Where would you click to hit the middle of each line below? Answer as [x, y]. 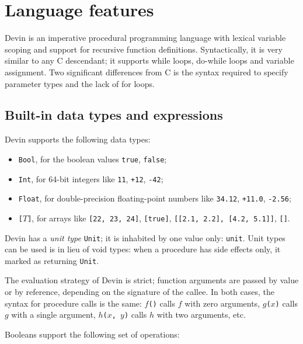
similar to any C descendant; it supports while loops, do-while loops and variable [149, 60]
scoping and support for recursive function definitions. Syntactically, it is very [144, 49]
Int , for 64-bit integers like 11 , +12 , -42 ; [91, 178]
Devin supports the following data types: [78, 139]
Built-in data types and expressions [114, 115]
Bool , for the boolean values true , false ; [93, 159]
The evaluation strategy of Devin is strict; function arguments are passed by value [152, 280]
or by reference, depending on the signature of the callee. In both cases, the [140, 292]
